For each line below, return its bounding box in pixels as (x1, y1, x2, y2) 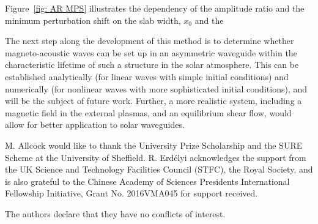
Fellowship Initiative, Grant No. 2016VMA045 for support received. (5, 187, 258, 200)
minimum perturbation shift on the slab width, (5, 13, 181, 26)
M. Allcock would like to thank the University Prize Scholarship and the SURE (5, 138, 303, 151)
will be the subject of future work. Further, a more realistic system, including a (5, 94, 302, 107)
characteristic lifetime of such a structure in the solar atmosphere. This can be (5, 58, 299, 71)
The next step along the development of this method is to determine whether (5, 34, 294, 47)
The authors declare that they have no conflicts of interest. (5, 207, 226, 220)
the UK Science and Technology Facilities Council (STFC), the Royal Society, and (5, 163, 313, 176)
